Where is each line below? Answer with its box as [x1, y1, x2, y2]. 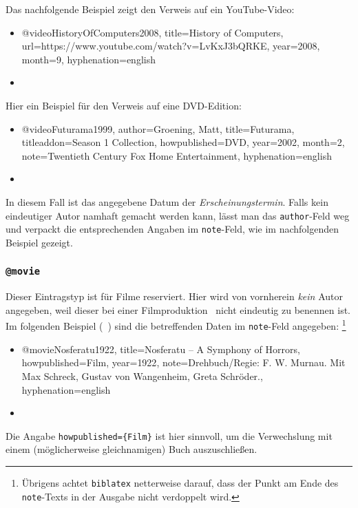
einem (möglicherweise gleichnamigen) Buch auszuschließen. [6, 442, 257, 456]
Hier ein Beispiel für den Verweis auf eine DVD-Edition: [6, 98, 242, 112]
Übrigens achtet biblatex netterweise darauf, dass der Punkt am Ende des [21, 475, 339, 489]
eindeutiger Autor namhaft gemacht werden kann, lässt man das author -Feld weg [6, 208, 350, 222]
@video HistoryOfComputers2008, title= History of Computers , [21, 25, 284, 39]
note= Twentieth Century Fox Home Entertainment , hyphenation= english [21, 148, 332, 162]
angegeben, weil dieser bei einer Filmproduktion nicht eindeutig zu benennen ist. [6, 302, 351, 317]
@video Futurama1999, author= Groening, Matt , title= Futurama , [21, 121, 295, 136]
